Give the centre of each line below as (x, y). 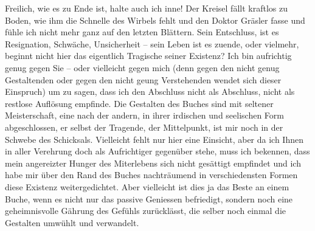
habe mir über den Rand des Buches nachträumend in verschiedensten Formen (151, 175)
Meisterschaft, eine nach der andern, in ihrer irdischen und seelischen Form (144, 115)
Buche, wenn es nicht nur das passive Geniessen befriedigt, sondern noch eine (149, 198)
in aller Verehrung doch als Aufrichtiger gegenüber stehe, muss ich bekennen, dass (157, 151)
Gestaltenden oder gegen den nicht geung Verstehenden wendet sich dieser (143, 79)
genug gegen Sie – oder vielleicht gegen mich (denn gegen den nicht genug (142, 67)
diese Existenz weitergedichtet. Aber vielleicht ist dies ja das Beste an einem (147, 186)
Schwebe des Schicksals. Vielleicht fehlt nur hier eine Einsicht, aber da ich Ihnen (154, 139)
